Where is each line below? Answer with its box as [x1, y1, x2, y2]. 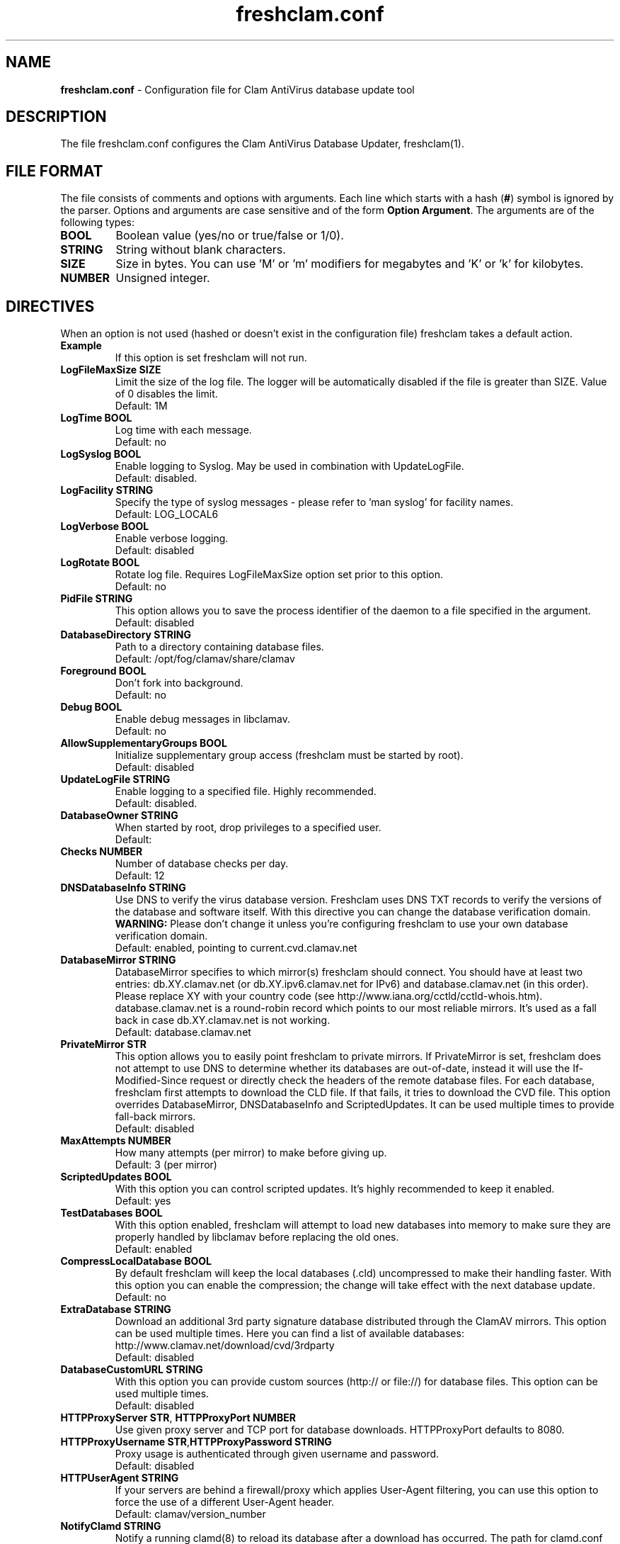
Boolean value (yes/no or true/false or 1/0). [115, 228, 344, 243]
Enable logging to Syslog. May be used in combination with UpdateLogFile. [115, 460, 464, 473]
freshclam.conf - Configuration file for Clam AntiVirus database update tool [60, 83, 415, 96]
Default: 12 [115, 869, 165, 882]
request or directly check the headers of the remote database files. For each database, [190, 1074, 595, 1087]
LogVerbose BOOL [60, 520, 149, 533]
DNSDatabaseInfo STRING [60, 881, 186, 894]
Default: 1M [115, 400, 168, 412]
